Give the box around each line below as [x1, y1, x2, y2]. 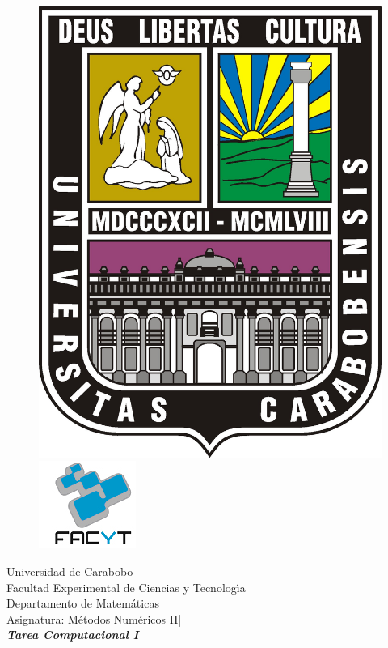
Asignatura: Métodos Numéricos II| [6, 610, 182, 627]
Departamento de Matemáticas [6, 595, 159, 612]
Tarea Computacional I [6, 626, 139, 643]
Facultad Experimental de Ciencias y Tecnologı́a [6, 578, 246, 595]
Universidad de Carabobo [6, 562, 133, 579]
